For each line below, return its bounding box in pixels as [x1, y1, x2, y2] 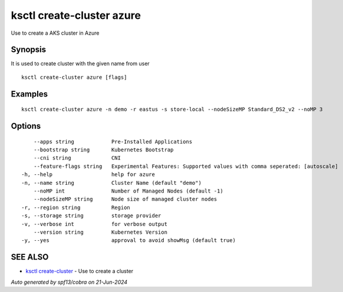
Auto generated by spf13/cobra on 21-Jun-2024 [11, 278, 128, 286]
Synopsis [11, 45, 47, 55]
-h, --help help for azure [21, 171, 156, 178]
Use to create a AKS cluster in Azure [11, 29, 100, 36]
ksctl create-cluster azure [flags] [21, 74, 127, 81]
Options [11, 121, 41, 131]
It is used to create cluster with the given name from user [11, 60, 150, 67]
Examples [11, 89, 48, 99]
